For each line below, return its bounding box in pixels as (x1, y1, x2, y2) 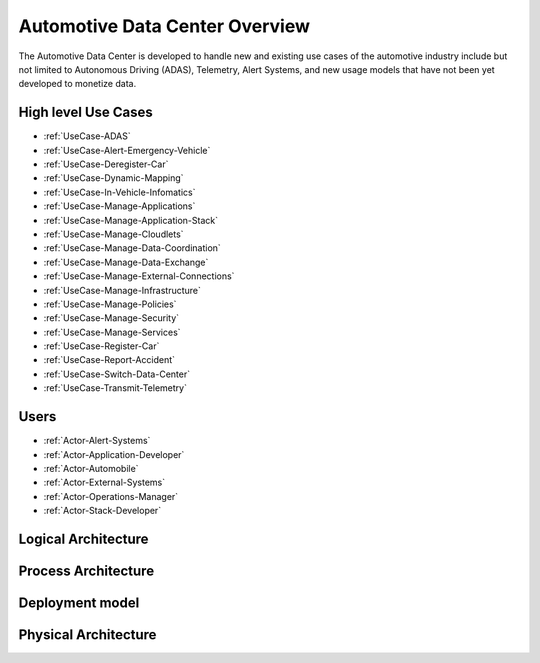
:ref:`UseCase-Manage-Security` (43, 312, 180, 324)
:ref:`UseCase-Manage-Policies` (43, 298, 177, 310)
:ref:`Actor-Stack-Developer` (43, 505, 162, 517)
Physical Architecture (18, 626, 157, 643)
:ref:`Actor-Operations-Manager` (43, 490, 179, 502)
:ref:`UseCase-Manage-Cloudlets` (43, 228, 184, 240)
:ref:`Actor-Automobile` (43, 462, 139, 474)
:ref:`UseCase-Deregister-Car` (43, 158, 169, 170)
